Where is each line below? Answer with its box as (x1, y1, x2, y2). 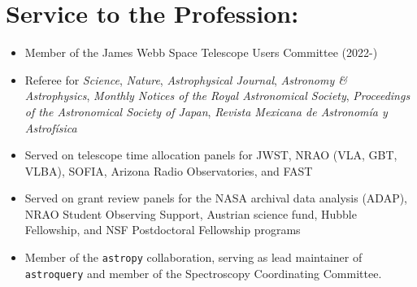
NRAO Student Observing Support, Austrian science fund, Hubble (24, 205, 357, 222)
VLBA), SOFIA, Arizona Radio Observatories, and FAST (24, 162, 313, 179)
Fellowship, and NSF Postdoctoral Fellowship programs (24, 221, 301, 238)
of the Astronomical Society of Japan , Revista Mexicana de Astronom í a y (24, 102, 388, 120)
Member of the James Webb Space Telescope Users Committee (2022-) (24, 44, 378, 61)
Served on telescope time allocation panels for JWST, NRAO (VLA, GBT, (24, 146, 397, 163)
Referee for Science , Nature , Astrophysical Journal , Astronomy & (24, 71, 347, 88)
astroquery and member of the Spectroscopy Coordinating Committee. (24, 264, 382, 281)
